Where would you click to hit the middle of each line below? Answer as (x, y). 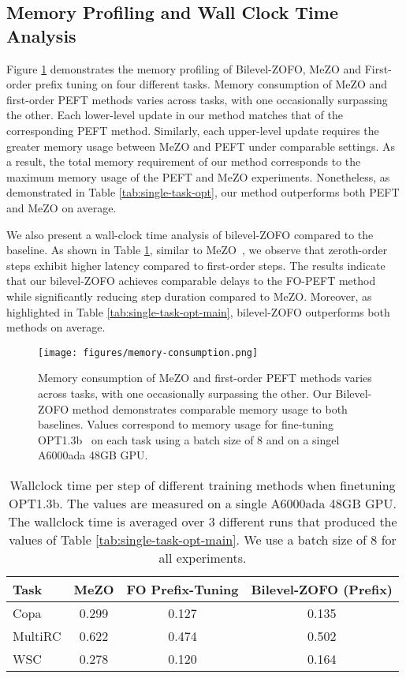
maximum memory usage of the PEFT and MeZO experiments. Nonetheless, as (198, 176)
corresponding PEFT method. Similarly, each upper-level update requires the (193, 130)
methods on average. (56, 327)
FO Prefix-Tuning (183, 589)
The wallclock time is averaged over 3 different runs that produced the (203, 521)
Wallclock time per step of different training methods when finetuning (203, 485)
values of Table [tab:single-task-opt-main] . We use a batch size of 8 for (203, 539)
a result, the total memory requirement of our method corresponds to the (184, 161)
